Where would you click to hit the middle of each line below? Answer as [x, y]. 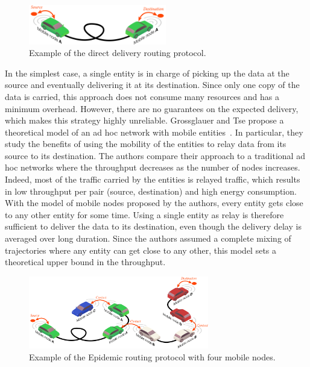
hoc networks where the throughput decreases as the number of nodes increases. [153, 167]
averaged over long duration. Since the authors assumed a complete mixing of [148, 238]
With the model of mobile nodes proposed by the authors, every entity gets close [154, 203]
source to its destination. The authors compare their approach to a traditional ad [155, 155]
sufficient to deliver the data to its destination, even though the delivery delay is [153, 226]
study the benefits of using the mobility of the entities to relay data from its [146, 144]
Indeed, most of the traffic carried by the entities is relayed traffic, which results [153, 179]
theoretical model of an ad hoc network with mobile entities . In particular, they [154, 132]
